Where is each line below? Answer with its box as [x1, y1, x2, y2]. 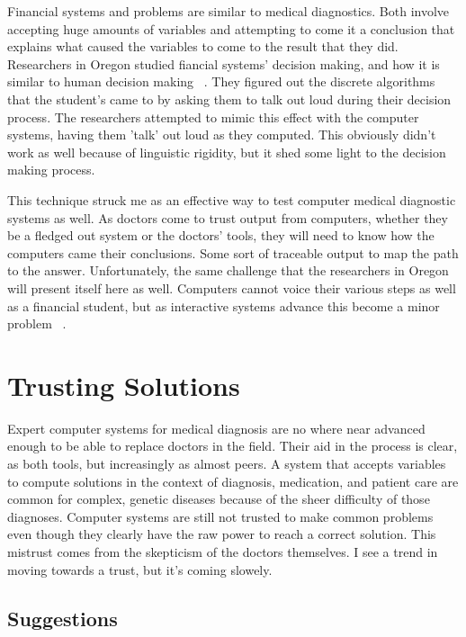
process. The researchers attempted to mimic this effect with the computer [7, 107, 419, 126]
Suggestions [7, 604, 118, 632]
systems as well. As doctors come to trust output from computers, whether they [7, 208, 448, 227]
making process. [7, 160, 95, 179]
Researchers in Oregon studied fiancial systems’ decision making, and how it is [7, 54, 440, 73]
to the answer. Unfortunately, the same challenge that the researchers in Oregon [7, 261, 449, 280]
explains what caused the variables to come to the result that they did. [7, 37, 399, 56]
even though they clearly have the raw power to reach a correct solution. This [7, 525, 436, 543]
